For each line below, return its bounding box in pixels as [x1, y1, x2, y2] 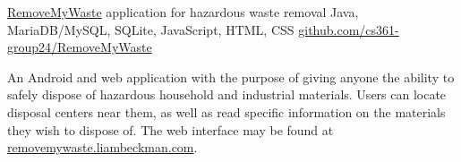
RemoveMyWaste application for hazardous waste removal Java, [7, 3, 359, 21]
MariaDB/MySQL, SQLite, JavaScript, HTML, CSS [7, 20, 295, 38]
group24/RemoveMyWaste [7, 38, 152, 56]
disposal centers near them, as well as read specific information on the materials [7, 102, 446, 121]
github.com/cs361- [298, 20, 399, 38]
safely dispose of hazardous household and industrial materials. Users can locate [7, 85, 447, 104]
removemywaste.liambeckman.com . [7, 138, 198, 157]
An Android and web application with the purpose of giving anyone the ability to [7, 67, 455, 86]
